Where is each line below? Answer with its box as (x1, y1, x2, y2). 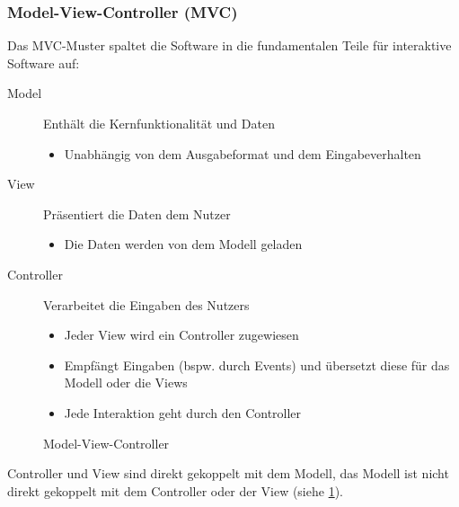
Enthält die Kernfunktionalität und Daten (43, 114, 275, 132)
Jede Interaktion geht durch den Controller (64, 403, 302, 422)
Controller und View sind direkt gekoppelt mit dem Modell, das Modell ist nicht (7, 464, 449, 483)
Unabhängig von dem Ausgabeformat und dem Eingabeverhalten (64, 144, 421, 163)
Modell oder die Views (64, 373, 188, 392)
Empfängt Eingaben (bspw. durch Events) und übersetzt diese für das (64, 355, 450, 374)
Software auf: (7, 53, 80, 72)
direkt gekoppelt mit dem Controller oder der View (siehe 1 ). (7, 481, 343, 500)
